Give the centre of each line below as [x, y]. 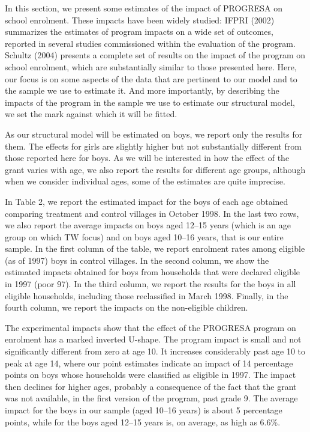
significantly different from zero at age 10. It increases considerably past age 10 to [155, 351]
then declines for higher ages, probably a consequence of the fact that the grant [151, 386]
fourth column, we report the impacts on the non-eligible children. [127, 307]
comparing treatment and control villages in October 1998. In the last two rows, [152, 213]
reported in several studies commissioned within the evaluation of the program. [150, 43]
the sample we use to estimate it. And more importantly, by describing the [142, 90]
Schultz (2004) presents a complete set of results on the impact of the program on [155, 55]
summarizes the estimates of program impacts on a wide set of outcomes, [139, 32]
